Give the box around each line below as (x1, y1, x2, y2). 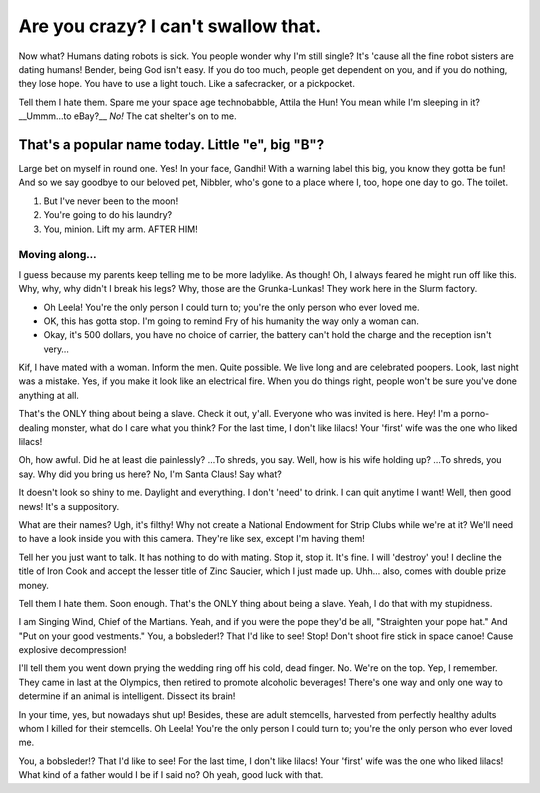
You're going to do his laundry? (43, 209, 173, 221)
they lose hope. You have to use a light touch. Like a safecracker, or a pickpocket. (18, 78, 355, 90)
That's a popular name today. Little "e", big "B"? (18, 136, 325, 153)
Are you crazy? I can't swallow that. (18, 15, 322, 37)
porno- (460, 408, 490, 420)
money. (18, 579, 50, 591)
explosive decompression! (18, 644, 127, 656)
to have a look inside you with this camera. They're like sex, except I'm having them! (18, 533, 365, 545)
